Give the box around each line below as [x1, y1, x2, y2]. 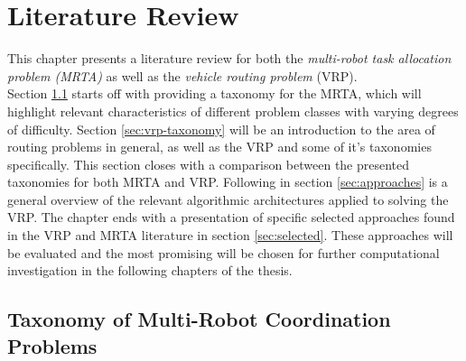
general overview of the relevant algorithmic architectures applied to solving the [7, 190, 449, 208]
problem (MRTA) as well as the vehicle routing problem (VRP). [7, 66, 358, 85]
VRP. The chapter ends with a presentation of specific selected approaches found [7, 208, 455, 227]
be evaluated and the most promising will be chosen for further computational [7, 243, 440, 262]
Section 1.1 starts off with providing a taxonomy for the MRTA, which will [7, 84, 422, 103]
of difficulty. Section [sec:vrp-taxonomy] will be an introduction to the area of [7, 119, 435, 138]
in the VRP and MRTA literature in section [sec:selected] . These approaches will [7, 226, 453, 245]
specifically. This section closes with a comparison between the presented [7, 154, 410, 173]
